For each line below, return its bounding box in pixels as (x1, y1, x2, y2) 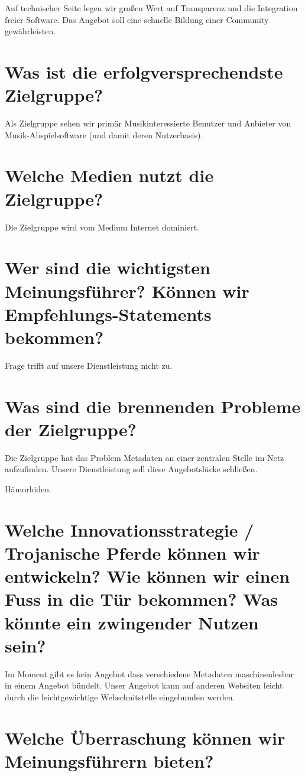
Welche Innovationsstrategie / (5, 517, 254, 541)
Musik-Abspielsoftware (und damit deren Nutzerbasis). (5, 128, 203, 141)
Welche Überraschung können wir (5, 725, 285, 749)
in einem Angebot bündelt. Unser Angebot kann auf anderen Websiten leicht (5, 679, 283, 691)
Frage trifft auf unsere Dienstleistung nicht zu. (5, 359, 173, 371)
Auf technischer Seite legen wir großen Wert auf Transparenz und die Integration (5, 2, 298, 14)
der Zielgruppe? (5, 417, 137, 441)
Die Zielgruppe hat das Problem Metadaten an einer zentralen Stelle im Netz (5, 451, 284, 463)
